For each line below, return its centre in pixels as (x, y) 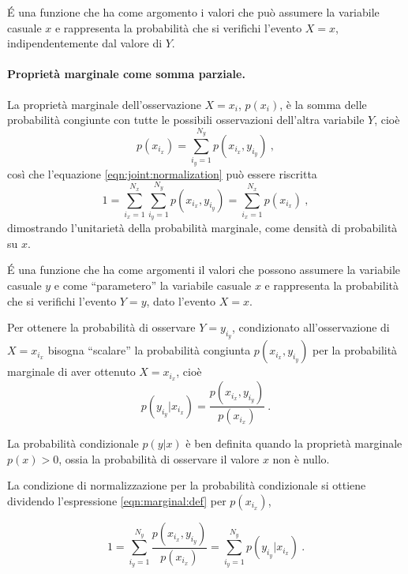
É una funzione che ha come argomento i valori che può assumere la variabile (193, 12)
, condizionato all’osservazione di (311, 327)
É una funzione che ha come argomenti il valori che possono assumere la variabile (204, 270)
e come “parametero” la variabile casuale (153, 285)
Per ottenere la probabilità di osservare (101, 327)
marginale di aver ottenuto (71, 371)
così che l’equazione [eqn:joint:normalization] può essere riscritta (162, 173)
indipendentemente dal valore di (85, 43)
